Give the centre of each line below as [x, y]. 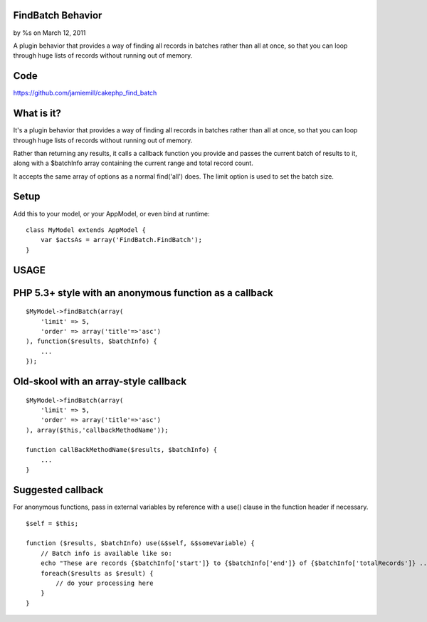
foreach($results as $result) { [97, 573]
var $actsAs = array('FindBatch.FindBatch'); [121, 240]
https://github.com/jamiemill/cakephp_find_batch [85, 93]
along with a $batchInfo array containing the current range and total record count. [133, 163]
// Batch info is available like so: [106, 553]
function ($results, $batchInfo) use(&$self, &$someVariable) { [141, 543]
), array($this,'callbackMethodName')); [97, 430]
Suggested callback [58, 490]
